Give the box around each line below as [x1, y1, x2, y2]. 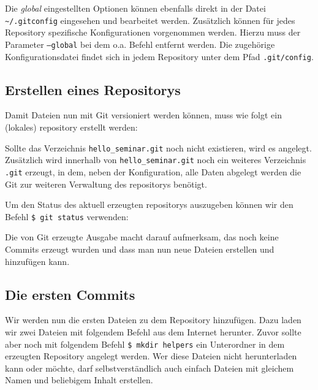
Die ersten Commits [5, 285, 135, 304]
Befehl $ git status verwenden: [5, 210, 129, 223]
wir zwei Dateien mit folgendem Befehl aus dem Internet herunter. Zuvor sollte [5, 325, 301, 338]
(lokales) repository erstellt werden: [5, 120, 138, 133]
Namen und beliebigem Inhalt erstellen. [5, 373, 153, 386]
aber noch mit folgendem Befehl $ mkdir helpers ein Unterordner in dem [5, 337, 285, 350]
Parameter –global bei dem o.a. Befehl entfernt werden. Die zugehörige [5, 37, 275, 50]
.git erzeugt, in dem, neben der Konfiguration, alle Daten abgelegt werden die [5, 165, 301, 178]
